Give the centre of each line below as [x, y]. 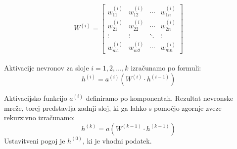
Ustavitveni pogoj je [35, 140]
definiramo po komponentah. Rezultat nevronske [160, 98]
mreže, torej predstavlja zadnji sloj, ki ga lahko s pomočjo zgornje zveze [113, 108]
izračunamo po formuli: [166, 68]
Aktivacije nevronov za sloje [47, 68]
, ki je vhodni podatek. [117, 140]
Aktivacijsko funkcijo [36, 98]
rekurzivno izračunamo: [40, 117]
